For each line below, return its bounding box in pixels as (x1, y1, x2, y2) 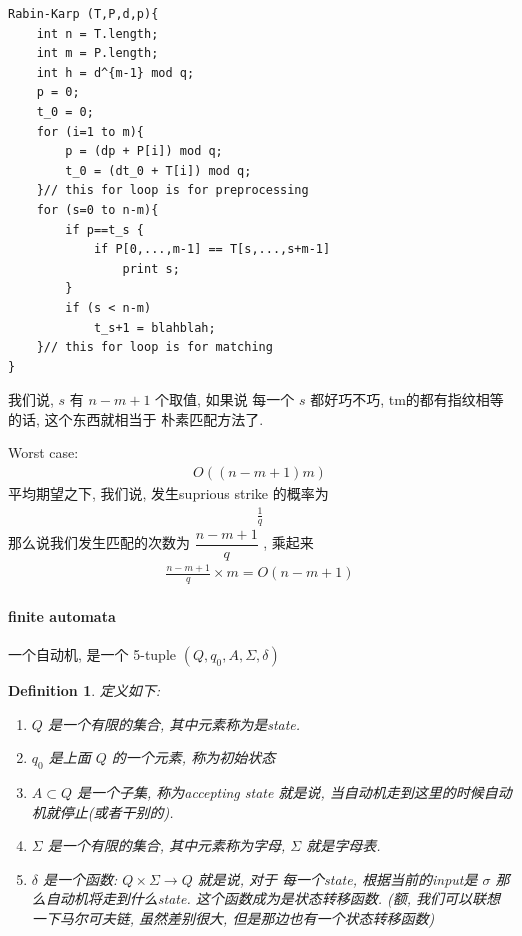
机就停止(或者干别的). (31, 801, 174, 822)
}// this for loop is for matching (36, 340, 273, 355)
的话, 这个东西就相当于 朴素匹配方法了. (8, 408, 264, 429)
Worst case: (8, 442, 79, 463)
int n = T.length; (36, 26, 159, 41)
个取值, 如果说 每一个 (155, 389, 295, 410)
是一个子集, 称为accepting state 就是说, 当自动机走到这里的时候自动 (77, 782, 512, 803)
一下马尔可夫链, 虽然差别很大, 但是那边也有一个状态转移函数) (31, 908, 435, 929)
